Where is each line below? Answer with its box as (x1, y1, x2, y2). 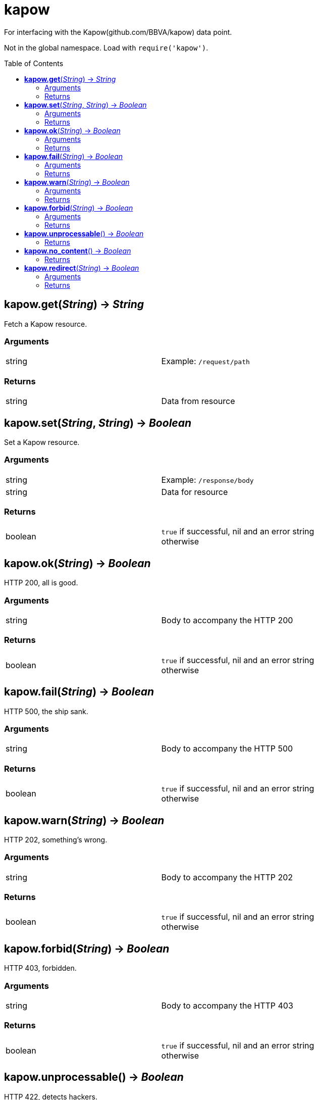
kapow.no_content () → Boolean (24, 246, 131, 255)
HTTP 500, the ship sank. (4, 707, 88, 716)
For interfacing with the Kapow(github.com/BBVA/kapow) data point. (4, 27, 232, 36)
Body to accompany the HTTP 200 (161, 615, 293, 626)
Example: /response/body (161, 474, 254, 485)
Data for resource (161, 486, 228, 497)
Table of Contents (4, 59, 64, 68)
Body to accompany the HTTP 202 (161, 872, 293, 882)
